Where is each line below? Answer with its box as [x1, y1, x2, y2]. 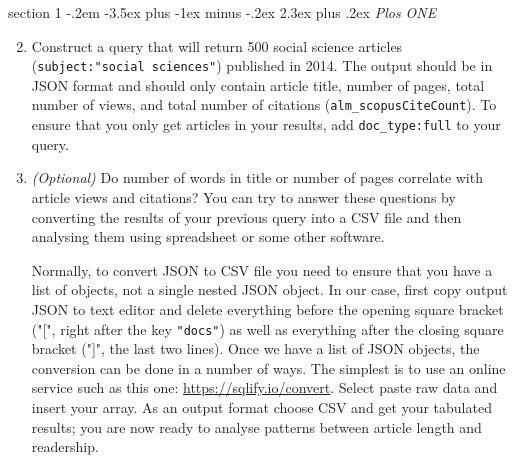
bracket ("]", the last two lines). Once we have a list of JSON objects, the [31, 338, 480, 359]
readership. [31, 436, 99, 457]
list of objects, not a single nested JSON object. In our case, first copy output [31, 279, 508, 300]
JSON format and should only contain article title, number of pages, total [31, 74, 485, 95]
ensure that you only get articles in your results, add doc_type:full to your [31, 114, 501, 135]
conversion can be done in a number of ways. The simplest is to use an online [31, 357, 506, 378]
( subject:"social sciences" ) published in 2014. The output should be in [31, 55, 493, 76]
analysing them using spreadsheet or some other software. [31, 226, 385, 247]
